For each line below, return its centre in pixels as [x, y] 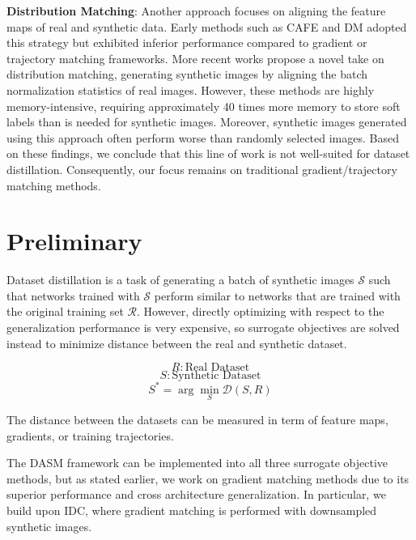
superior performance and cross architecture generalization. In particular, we [196, 494]
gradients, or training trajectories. [90, 435]
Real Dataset [217, 368]
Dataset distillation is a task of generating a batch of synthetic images [180, 280]
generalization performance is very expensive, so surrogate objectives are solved [203, 327]
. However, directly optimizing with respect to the [260, 311]
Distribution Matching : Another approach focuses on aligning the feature [196, 11]
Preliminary [74, 241]
